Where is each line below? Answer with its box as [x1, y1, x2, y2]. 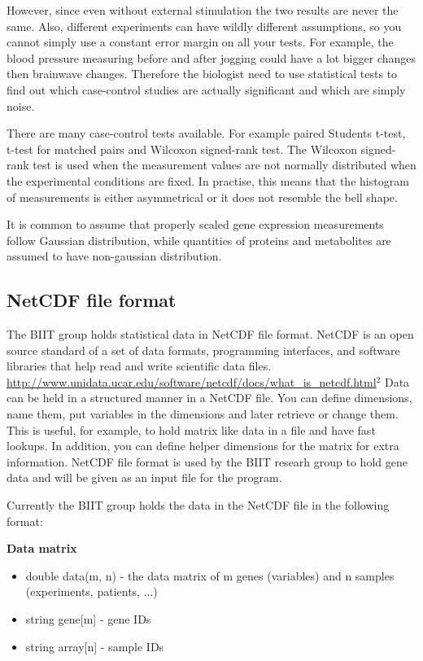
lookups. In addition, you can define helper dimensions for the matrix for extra [7, 437, 399, 454]
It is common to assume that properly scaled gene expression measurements [7, 216, 384, 233]
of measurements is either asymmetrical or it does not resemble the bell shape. [7, 188, 398, 205]
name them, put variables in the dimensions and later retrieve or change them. [7, 405, 399, 422]
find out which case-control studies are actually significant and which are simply [7, 81, 406, 98]
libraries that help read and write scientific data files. [7, 357, 272, 374]
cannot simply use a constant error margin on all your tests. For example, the [7, 33, 394, 50]
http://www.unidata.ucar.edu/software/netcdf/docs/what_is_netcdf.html [7, 373, 377, 390]
